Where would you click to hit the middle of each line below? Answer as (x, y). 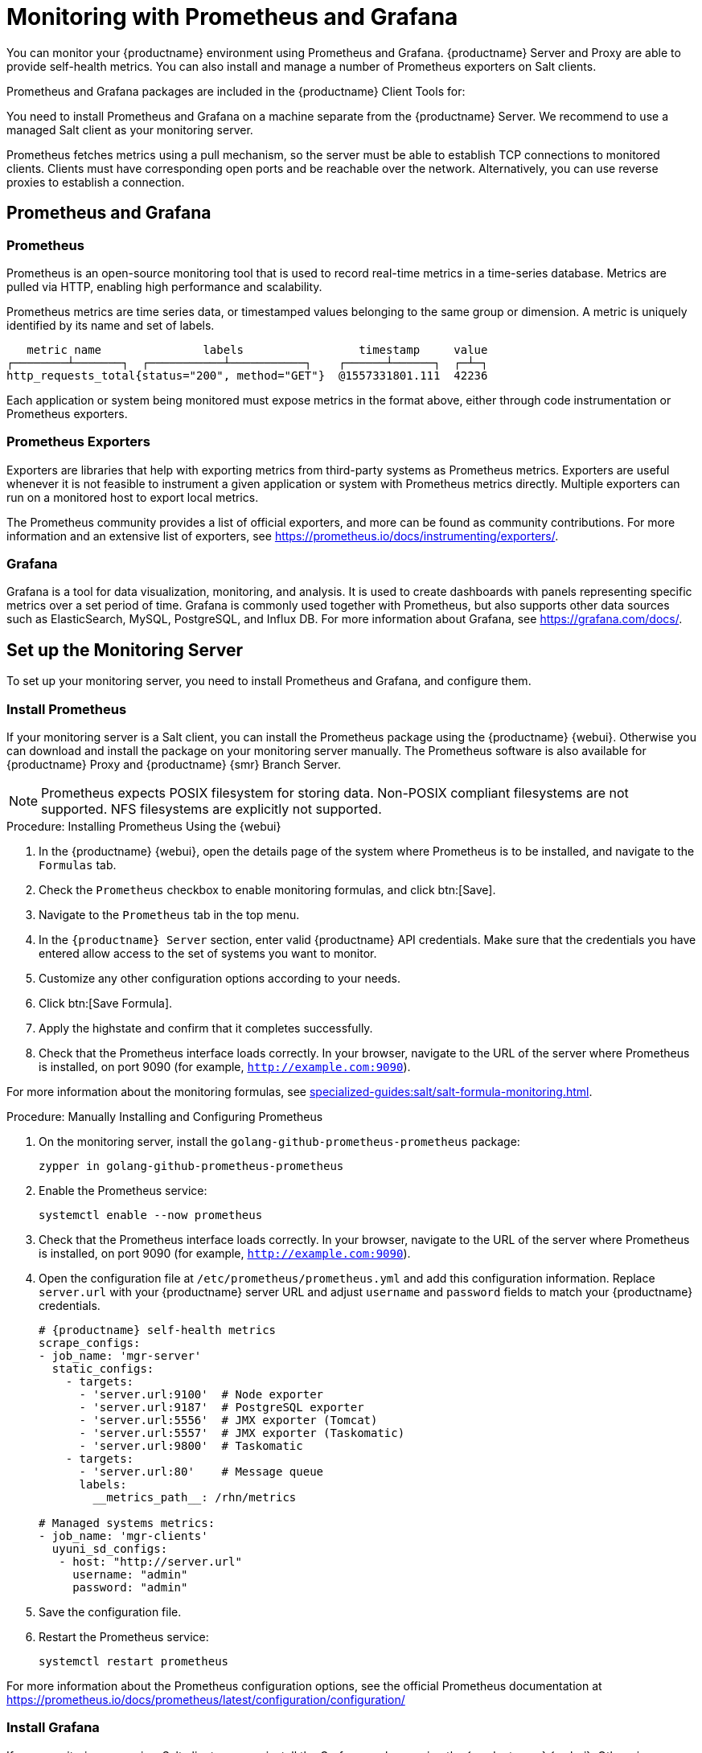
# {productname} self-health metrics (158, 1330)
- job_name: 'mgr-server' (120, 1356)
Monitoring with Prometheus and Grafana (232, 17)
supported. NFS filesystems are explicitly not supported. (211, 809)
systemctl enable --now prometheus (151, 1215)
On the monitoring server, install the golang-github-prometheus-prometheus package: (279, 1142)
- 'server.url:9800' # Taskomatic (191, 1446)
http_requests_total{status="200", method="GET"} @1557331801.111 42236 (247, 375)
